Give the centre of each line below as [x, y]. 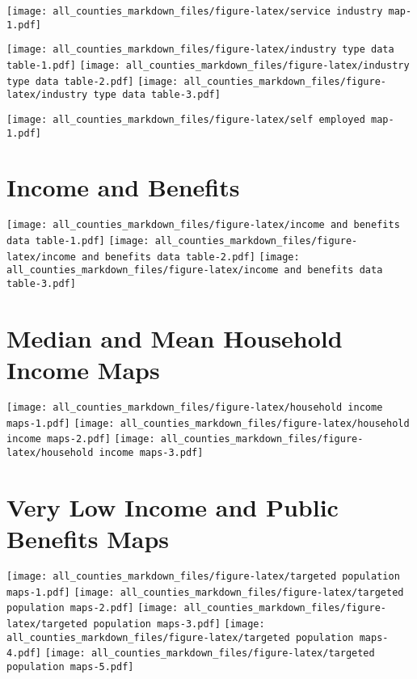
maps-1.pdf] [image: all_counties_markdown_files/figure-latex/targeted [205, 592]
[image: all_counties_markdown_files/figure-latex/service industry [195, 11]
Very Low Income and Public [173, 506]
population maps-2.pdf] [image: [93, 608]
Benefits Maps [88, 538]
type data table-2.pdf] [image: [93, 81]
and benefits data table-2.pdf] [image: [191, 257]
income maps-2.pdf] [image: [81, 439]
